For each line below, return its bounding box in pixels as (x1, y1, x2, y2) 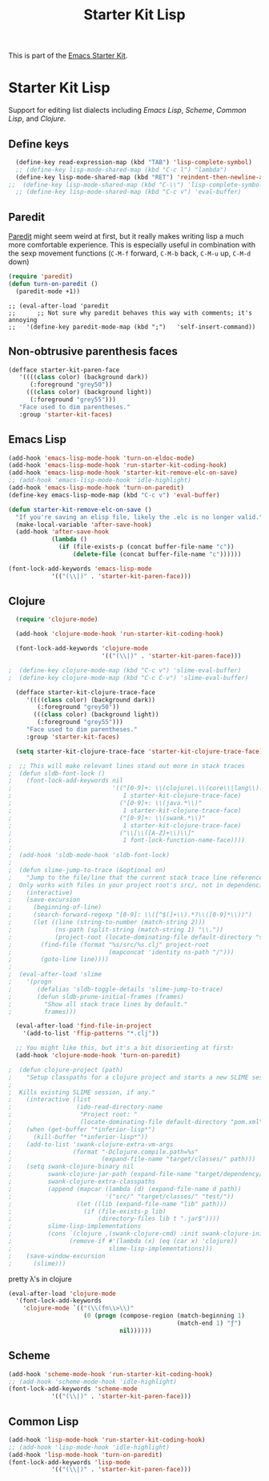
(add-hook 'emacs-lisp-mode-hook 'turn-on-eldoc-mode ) (8, 454, 195, 462)
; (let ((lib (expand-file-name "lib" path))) (8, 1200, 227, 1208)
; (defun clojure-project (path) (8, 1065, 124, 1074)
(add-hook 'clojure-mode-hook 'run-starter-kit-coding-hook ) (15, 630, 224, 638)
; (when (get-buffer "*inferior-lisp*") (8, 1125, 156, 1133)
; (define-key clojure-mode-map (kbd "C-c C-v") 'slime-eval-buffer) (8, 674, 249, 682)
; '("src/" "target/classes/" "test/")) (8, 1192, 235, 1201)
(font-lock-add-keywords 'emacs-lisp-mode (8, 565, 152, 573)
